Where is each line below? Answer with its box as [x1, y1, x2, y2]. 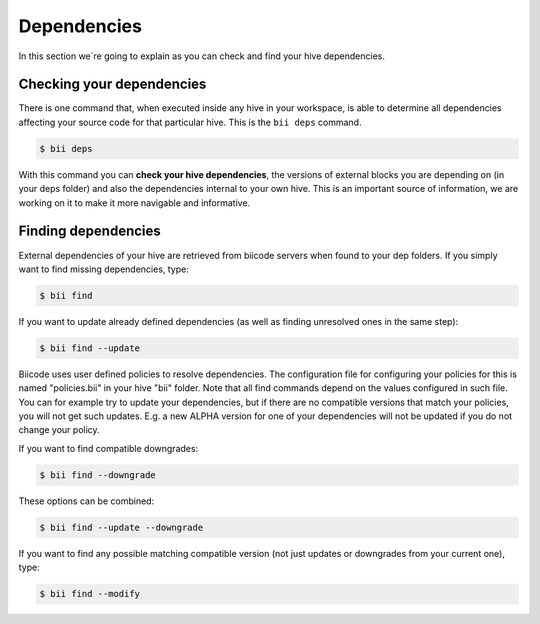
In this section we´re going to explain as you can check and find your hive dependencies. [18, 50, 385, 62]
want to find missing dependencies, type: [18, 263, 190, 275]
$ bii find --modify [39, 588, 140, 600]
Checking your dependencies [18, 76, 207, 93]
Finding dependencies [18, 223, 162, 240]
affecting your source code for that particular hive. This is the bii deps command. [18, 116, 362, 128]
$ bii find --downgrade [39, 469, 157, 480]
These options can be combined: [18, 495, 155, 507]
